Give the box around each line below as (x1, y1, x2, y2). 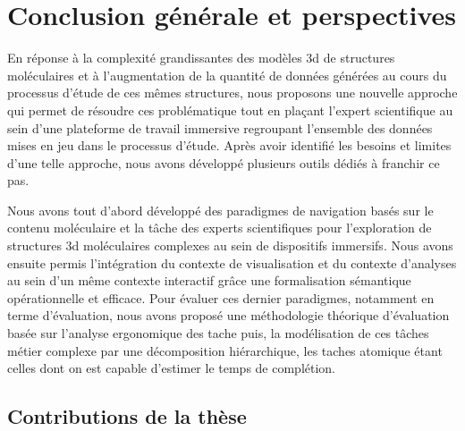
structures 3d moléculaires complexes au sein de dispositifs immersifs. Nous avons (7, 236, 453, 255)
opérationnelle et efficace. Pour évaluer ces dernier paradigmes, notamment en (7, 288, 435, 307)
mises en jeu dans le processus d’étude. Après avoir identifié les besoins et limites (7, 136, 452, 155)
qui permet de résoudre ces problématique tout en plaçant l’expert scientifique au (7, 100, 453, 119)
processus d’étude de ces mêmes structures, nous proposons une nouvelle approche (7, 83, 458, 102)
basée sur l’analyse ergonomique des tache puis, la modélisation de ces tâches (7, 324, 429, 342)
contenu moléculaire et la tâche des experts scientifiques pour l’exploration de (7, 218, 432, 237)
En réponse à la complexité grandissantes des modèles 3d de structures (7, 48, 395, 67)
